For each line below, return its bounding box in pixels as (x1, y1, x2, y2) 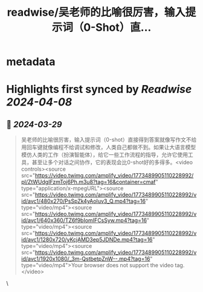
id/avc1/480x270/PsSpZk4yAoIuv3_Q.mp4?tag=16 (21, 197, 146, 205)
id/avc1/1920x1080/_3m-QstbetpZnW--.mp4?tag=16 (21, 255, 150, 262)
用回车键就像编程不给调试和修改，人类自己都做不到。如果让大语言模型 (21, 144, 196, 151)
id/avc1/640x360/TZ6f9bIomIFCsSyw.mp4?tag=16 (21, 217, 147, 224)
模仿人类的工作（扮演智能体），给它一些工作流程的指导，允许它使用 (21, 151, 188, 159)
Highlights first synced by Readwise (6, 83, 192, 97)
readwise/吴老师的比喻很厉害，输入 (7, 5, 186, 19)
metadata (6, 55, 56, 69)
